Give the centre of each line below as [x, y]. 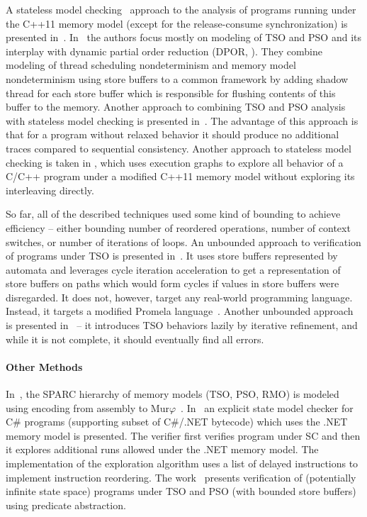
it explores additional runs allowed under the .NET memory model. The [162, 449]
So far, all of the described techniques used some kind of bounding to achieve [173, 214]
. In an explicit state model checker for [267, 407]
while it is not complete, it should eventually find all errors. [135, 339]
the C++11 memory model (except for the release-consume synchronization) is [177, 23]
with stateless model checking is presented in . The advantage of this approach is [182, 120]
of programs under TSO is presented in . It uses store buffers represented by [172, 256]
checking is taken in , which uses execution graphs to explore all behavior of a [175, 162]
